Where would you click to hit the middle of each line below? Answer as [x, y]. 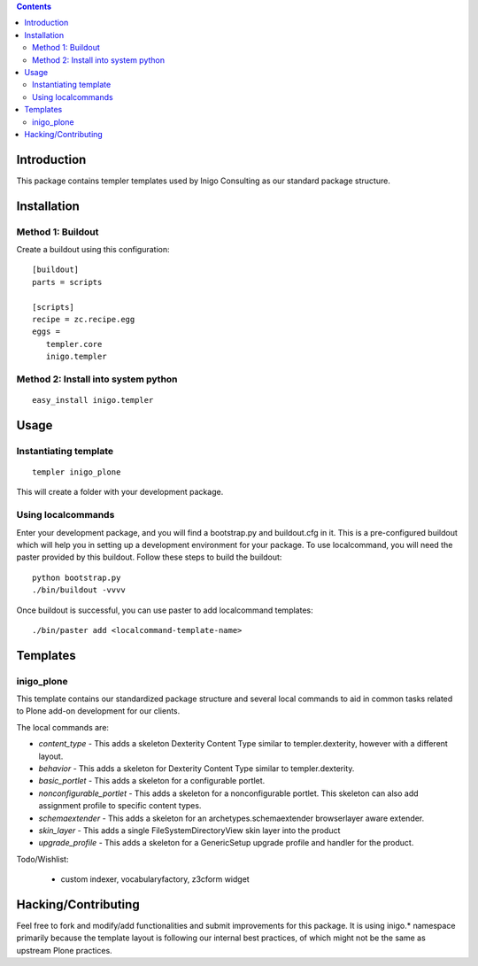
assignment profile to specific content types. [120, 806]
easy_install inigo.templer [93, 400]
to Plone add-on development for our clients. [98, 711]
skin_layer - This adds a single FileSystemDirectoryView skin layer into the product [189, 830]
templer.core [74, 344]
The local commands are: [63, 727]
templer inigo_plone [77, 472]
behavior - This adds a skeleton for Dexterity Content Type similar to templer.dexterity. [197, 769]
